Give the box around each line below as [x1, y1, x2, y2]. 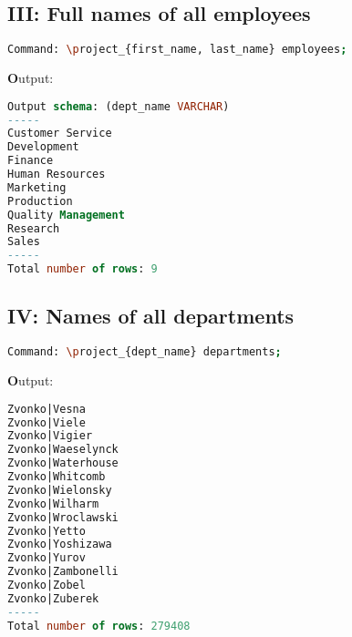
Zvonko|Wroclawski [7, 510, 119, 524]
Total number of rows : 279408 [7, 619, 191, 632]
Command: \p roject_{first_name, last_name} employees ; [7, 43, 347, 57]
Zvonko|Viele [7, 416, 86, 429]
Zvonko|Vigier [7, 429, 93, 443]
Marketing [7, 180, 67, 194]
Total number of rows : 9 [7, 262, 158, 276]
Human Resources [7, 168, 106, 181]
